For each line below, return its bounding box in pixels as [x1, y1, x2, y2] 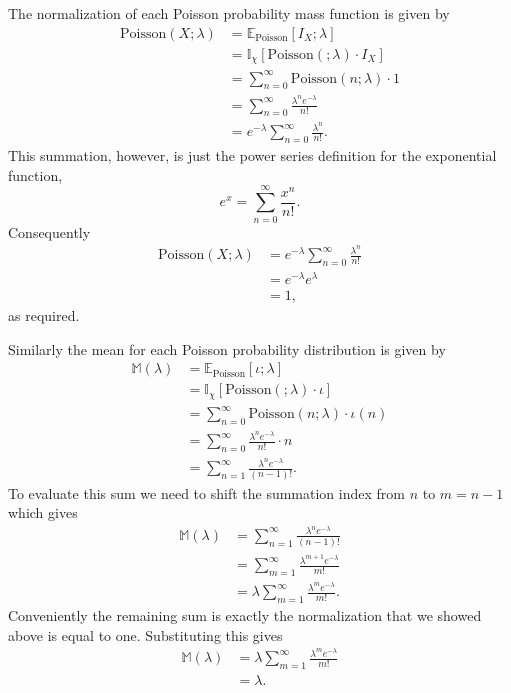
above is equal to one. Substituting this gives [8, 624, 283, 645]
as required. [8, 305, 80, 326]
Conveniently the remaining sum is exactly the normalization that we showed [8, 604, 482, 625]
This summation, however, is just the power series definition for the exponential [8, 145, 497, 166]
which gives [8, 502, 78, 523]
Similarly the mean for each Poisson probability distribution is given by [8, 338, 446, 359]
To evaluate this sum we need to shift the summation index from [8, 482, 405, 503]
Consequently [8, 221, 91, 242]
